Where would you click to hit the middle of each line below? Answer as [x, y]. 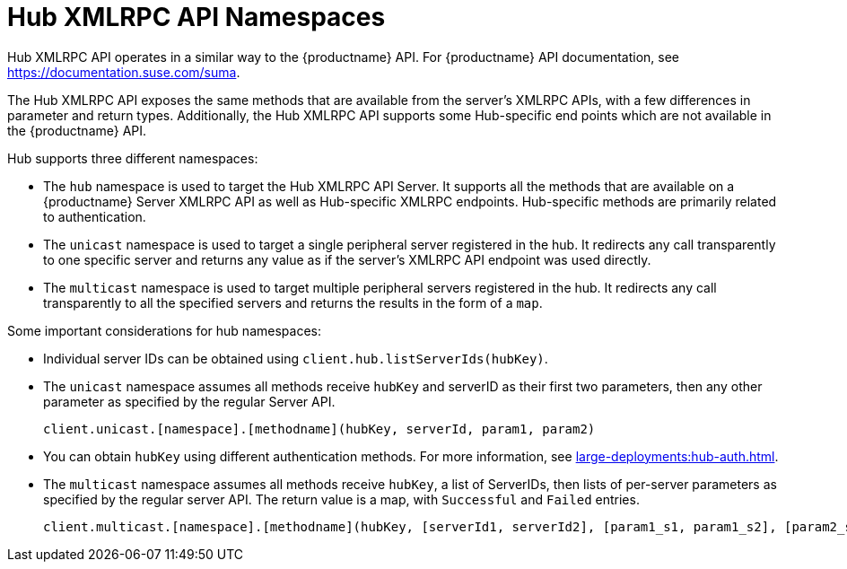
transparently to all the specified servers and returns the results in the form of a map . [293, 302]
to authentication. [95, 216]
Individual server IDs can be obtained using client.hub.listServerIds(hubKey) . [296, 358]
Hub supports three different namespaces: [133, 158]
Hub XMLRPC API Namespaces [196, 17]
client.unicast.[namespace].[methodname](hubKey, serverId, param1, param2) [319, 429]
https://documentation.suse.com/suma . [124, 72]
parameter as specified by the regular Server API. [189, 401]
